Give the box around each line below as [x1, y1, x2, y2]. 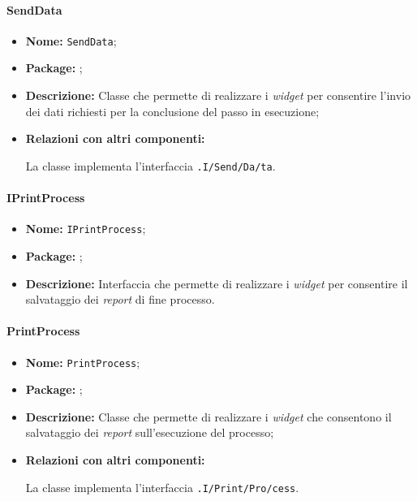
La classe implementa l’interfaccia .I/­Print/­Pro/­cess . [25, 478, 299, 495]
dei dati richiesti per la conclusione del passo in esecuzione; [25, 102, 320, 119]
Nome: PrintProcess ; [25, 353, 140, 370]
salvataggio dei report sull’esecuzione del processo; [25, 424, 274, 441]
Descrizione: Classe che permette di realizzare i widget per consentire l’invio [25, 87, 411, 104]
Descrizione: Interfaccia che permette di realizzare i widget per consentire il [25, 274, 408, 292]
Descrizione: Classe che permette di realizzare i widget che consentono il [25, 408, 392, 425]
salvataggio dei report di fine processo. [25, 291, 215, 308]
